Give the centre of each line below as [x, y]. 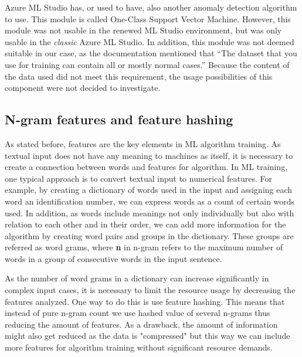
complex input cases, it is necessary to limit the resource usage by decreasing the [150, 290]
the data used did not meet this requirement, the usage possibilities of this [139, 76]
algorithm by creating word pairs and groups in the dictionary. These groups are [149, 235]
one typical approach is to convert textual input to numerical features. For [138, 178]
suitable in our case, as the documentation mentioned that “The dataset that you [151, 53]
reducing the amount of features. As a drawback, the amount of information [141, 324]
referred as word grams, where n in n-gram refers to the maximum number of [144, 247]
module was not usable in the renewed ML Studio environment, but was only [143, 30]
